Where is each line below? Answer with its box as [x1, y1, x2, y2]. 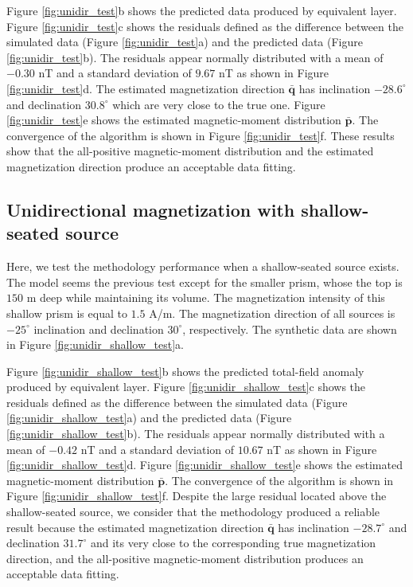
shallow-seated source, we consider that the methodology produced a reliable [6, 503, 380, 520]
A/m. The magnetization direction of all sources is [149, 304, 395, 321]
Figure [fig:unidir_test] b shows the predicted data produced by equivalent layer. [6, 2, 397, 18]
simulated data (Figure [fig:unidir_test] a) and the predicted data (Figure [6, 33, 363, 50]
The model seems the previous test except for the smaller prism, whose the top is [6, 273, 403, 290]
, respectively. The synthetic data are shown [182, 320, 397, 337]
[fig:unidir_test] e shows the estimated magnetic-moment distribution [6, 112, 341, 128]
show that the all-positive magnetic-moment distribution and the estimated [6, 143, 374, 159]
